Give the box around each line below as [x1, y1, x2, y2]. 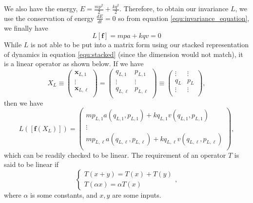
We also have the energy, [4, 3, 78, 13]
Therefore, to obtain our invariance [123, 3, 229, 13]
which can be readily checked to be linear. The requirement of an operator [4, 149, 226, 160]
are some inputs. [112, 189, 161, 200]
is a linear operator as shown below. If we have [4, 58, 144, 69]
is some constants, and [30, 189, 97, 200]
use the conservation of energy [4, 13, 94, 23]
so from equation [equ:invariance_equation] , [118, 13, 250, 23]
